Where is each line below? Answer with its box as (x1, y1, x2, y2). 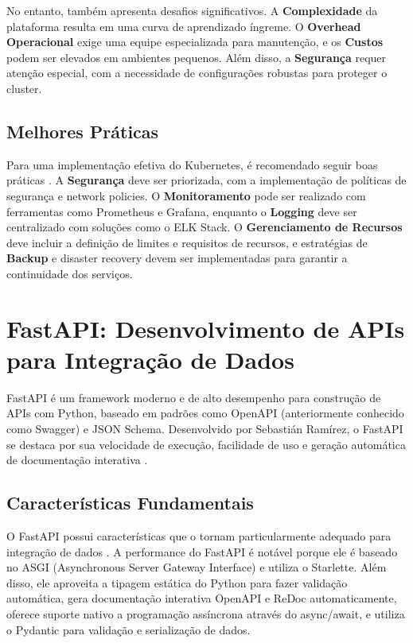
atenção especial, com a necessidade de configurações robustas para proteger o (6, 64, 388, 81)
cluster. (6, 79, 42, 96)
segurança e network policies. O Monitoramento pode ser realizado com (6, 187, 366, 203)
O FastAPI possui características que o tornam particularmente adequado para (6, 528, 392, 544)
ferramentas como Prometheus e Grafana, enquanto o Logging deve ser (6, 203, 357, 219)
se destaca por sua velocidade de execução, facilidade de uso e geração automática (6, 436, 406, 452)
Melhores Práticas (6, 118, 159, 143)
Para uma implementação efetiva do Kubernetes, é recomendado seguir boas (6, 156, 378, 172)
